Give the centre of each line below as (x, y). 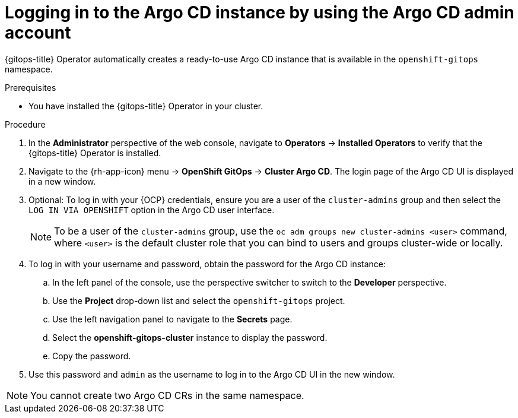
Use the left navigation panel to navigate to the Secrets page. (172, 319)
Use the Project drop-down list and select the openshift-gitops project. (199, 300)
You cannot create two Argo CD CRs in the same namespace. (167, 395)
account (38, 33)
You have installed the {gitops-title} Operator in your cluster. (146, 106)
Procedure (25, 124)
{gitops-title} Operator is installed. (95, 153)
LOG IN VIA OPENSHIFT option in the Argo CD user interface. (152, 210)
